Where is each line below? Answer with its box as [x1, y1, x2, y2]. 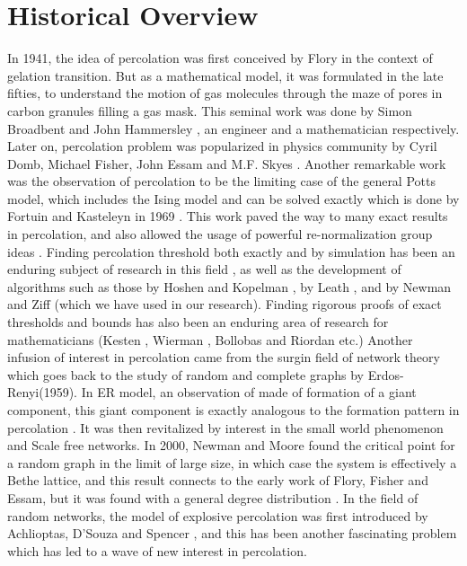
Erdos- [367, 365, 404, 384]
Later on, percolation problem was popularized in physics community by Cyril [7, 137, 437, 155]
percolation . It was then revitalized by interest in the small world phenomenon [7, 418, 444, 437]
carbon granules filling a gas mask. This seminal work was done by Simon [7, 101, 412, 119]
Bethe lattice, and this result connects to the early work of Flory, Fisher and [7, 471, 428, 490]
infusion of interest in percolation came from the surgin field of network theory [7, 348, 440, 367]
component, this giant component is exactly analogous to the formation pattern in [7, 401, 460, 419]
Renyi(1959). [7, 383, 77, 402]
